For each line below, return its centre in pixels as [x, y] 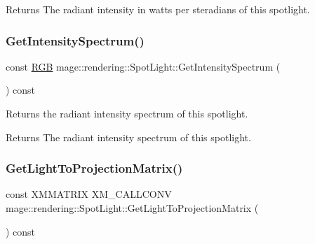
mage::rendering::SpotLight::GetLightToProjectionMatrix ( [132, 208]
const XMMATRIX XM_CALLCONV [89, 194]
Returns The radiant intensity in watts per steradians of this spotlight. [158, 9]
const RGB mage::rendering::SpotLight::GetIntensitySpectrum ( [143, 66]
